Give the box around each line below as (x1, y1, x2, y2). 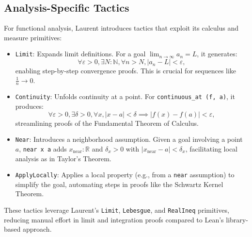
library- (226, 214, 248, 224)
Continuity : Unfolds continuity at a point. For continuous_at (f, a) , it (15, 91, 235, 102)
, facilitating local (185, 143, 238, 153)
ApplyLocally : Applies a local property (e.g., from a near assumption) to (15, 169, 235, 180)
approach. (22, 224, 52, 234)
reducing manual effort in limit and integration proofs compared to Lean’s (4, 214, 224, 224)
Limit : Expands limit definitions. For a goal (15, 49, 146, 59)
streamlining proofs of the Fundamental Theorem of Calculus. (15, 118, 199, 128)
